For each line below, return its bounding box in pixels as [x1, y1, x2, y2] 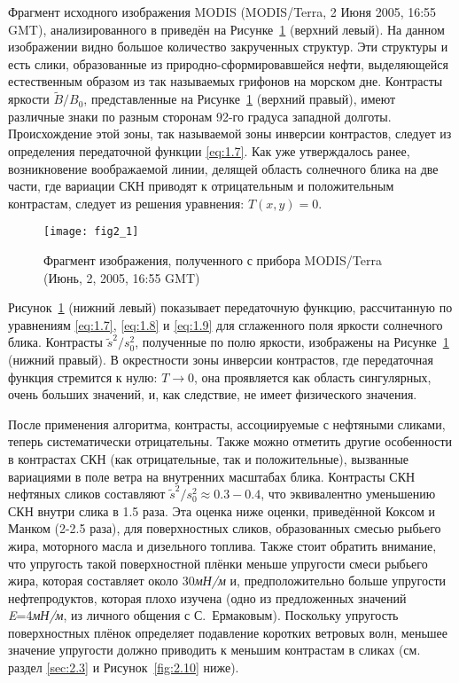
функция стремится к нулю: [8, 367, 158, 386]
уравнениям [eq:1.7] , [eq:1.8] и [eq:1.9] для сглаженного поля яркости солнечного [8, 315, 443, 334]
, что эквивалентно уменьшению [261, 484, 436, 503]
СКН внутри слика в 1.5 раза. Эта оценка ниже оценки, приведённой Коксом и [8, 501, 436, 520]
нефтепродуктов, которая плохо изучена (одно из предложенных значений [8, 588, 407, 607]
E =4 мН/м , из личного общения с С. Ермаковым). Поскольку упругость [8, 606, 399, 624]
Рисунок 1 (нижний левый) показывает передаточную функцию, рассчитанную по [8, 298, 453, 317]
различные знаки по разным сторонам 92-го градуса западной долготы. [8, 106, 392, 125]
